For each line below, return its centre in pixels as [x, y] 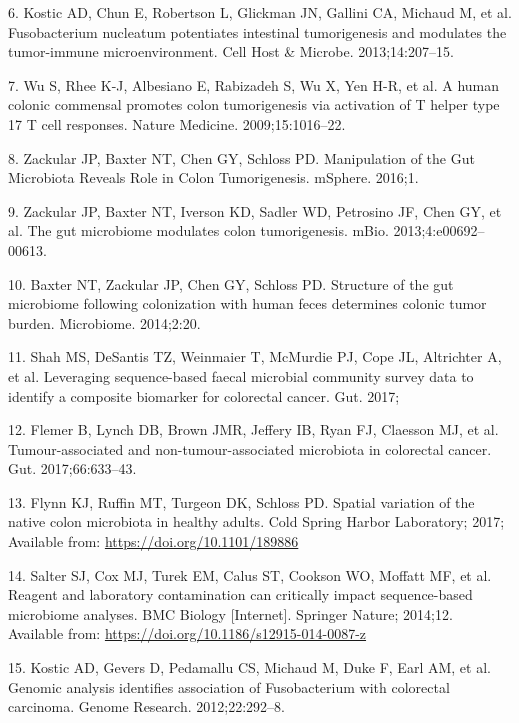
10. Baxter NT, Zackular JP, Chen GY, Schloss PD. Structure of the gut [231, 283]
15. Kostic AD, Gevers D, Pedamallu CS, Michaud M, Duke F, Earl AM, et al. [249, 667]
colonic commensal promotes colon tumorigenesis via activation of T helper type [254, 104]
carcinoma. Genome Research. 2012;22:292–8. [146, 706]
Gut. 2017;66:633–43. [72, 468]
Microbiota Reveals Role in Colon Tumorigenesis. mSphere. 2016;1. [213, 177]
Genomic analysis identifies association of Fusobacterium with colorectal [229, 686]
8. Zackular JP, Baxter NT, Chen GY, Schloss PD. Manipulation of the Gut [241, 157]
